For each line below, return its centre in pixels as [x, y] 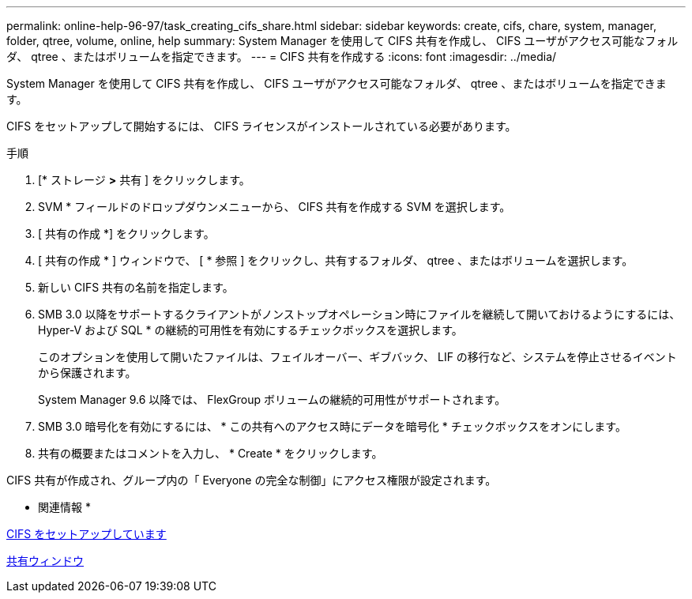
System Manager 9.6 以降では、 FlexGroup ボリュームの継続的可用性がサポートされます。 [272, 399]
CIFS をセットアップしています [86, 534]
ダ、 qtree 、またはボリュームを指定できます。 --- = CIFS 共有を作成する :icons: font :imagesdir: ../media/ [282, 57]
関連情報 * [64, 507]
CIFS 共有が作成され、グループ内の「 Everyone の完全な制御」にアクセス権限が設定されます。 [252, 480]
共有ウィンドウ [45, 561]
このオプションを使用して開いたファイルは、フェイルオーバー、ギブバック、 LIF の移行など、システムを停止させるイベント [357, 357]
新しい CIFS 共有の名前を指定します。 [136, 287]
